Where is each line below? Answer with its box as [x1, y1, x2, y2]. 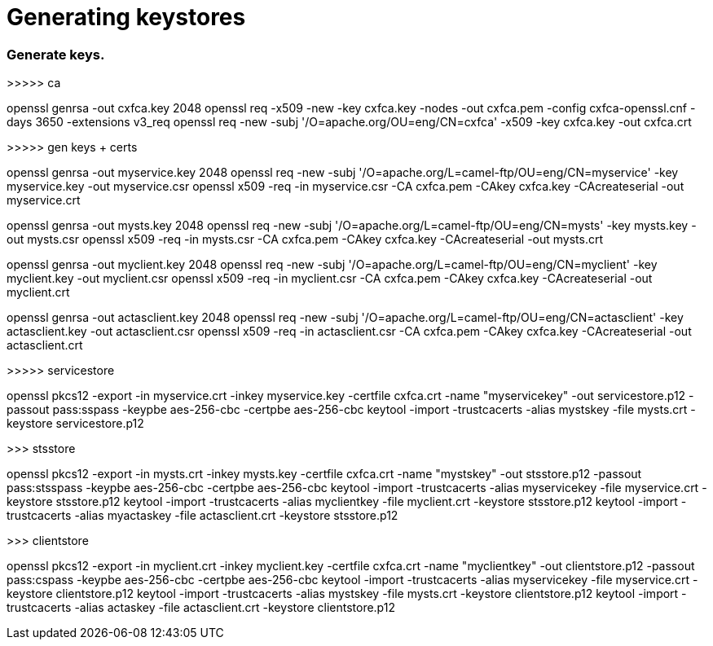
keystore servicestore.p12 [7, 416, 144, 431]
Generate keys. [7, 46, 105, 63]
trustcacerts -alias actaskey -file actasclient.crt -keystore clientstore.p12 [7, 600, 395, 615]
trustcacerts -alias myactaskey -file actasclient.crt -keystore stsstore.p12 [7, 508, 398, 523]
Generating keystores [7, 3, 246, 31]
